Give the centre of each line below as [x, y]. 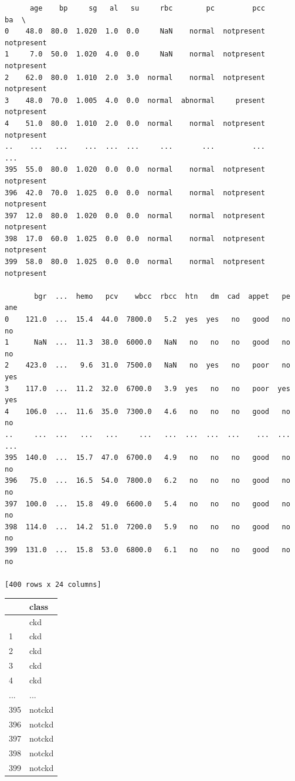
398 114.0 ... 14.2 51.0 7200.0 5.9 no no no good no [147, 527]
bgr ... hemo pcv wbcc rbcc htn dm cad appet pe [162, 296]
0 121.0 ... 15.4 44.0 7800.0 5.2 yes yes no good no [147, 320]
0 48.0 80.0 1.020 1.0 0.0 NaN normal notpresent [135, 31]
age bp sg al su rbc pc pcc [147, 8]
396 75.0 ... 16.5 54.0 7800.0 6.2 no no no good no [147, 481]
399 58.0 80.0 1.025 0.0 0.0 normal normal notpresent [135, 262]
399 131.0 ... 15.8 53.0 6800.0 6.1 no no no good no [147, 550]
